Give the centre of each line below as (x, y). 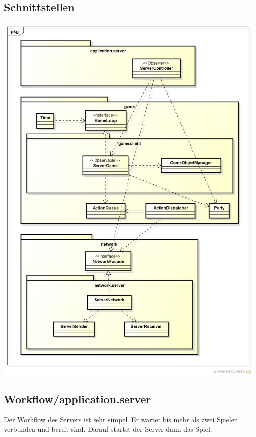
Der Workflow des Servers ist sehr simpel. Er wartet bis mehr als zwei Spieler (121, 419)
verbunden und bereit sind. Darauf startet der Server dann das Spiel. (108, 429)
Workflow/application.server (78, 399)
